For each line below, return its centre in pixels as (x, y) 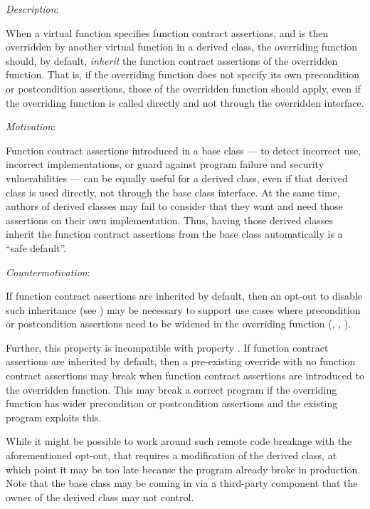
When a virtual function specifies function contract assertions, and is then (167, 32)
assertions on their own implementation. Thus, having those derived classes (169, 220)
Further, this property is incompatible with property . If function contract (167, 347)
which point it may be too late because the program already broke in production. (183, 469)
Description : (32, 9)
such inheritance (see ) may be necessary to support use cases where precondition (183, 309)
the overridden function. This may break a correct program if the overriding (171, 389)
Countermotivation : (48, 272)
